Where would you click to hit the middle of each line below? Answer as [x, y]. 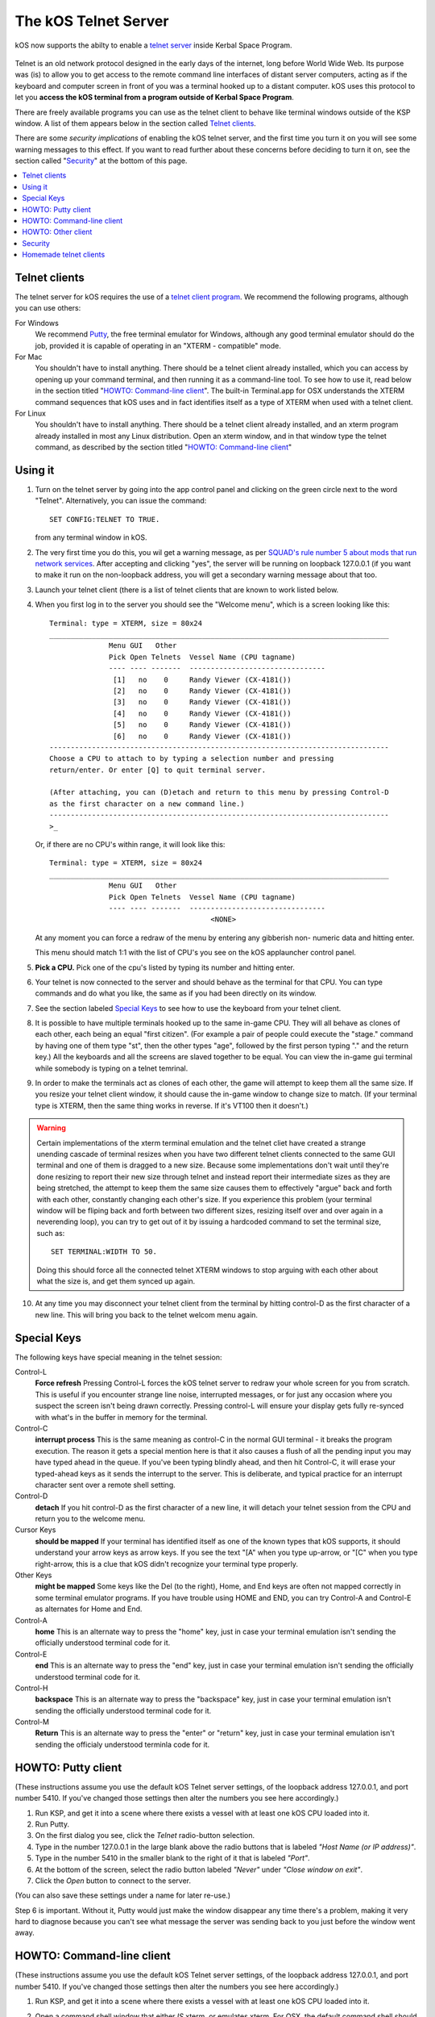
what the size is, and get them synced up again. [116, 1281]
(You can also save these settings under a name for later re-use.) [123, 1895]
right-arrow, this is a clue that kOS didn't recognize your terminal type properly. [166, 1564]
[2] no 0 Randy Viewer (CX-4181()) [202, 691]
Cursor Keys [35, 1530]
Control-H [31, 1688]
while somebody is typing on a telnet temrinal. [112, 1068]
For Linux [30, 413]
